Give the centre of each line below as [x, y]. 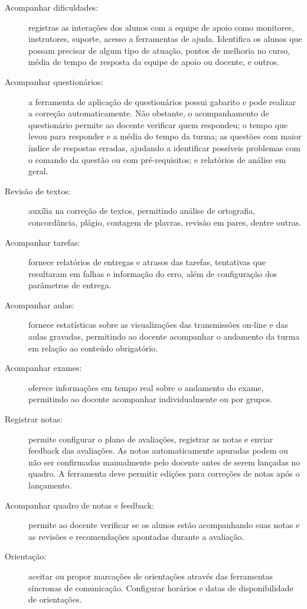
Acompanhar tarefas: [43, 242]
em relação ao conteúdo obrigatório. [93, 348]
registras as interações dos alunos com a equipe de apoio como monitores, [161, 27]
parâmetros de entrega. [70, 285]
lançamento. [50, 485]
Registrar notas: [34, 419]
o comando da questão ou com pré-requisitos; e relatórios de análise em [157, 159]
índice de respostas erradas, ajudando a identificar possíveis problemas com [164, 147]
